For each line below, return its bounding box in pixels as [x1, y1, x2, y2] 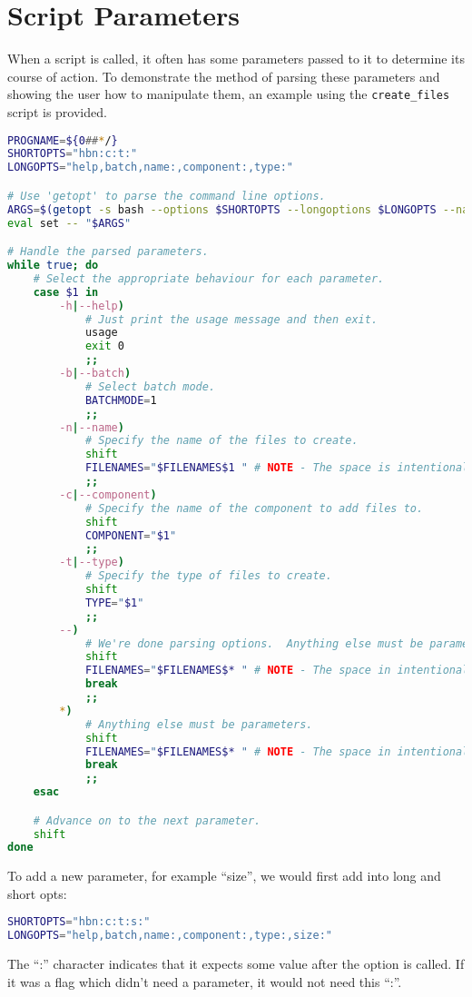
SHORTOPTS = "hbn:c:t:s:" [7, 915, 151, 929]
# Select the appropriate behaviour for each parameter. [33, 271, 385, 285]
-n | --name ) [59, 420, 124, 434]
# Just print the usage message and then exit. [84, 312, 379, 326]
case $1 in [33, 285, 99, 299]
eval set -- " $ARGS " [7, 216, 132, 230]
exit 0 [84, 340, 124, 353]
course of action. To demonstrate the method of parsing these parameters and [7, 66, 440, 85]
